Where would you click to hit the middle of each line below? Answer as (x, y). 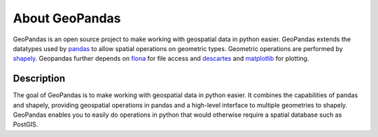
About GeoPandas (67, 18)
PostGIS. (26, 124)
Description (39, 79)
